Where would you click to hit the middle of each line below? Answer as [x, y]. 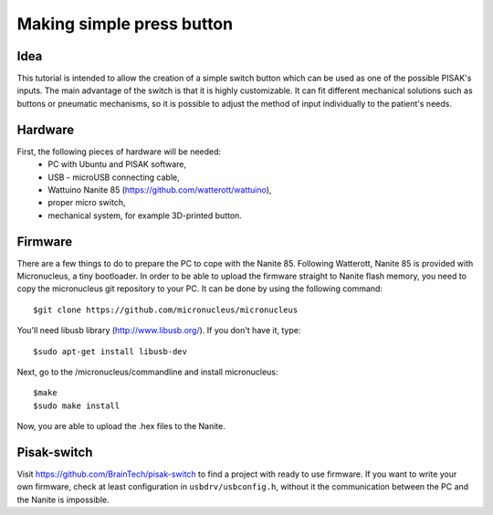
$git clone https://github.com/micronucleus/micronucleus [166, 310]
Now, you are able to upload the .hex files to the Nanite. [121, 426]
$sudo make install [77, 405]
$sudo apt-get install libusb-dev [110, 351]
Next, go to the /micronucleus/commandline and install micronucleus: [147, 372]
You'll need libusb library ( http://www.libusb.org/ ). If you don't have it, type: [159, 331]
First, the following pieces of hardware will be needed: [119, 152]
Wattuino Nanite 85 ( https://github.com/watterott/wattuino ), [160, 189]
